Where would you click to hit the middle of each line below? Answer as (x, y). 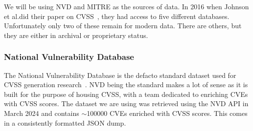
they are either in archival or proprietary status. (76, 35)
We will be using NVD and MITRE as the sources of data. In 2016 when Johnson (126, 6)
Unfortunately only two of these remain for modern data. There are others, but (123, 26)
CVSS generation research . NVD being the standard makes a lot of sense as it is (126, 84)
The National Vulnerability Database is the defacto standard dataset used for (120, 75)
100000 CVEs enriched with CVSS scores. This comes (167, 113)
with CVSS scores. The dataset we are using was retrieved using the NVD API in (126, 103)
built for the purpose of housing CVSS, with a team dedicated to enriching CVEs (126, 94)
